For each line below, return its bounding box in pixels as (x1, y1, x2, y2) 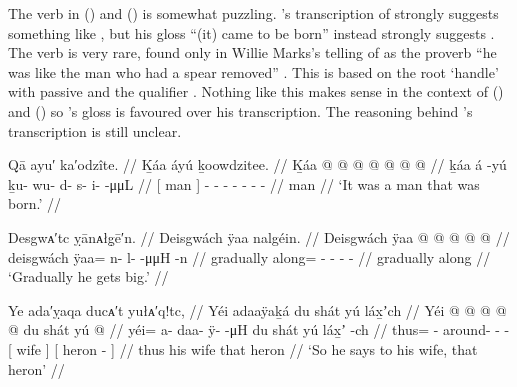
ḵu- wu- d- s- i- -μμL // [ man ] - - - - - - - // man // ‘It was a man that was (8, 173, 480, 194)
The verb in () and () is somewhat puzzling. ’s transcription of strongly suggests (8, 3, 499, 23)
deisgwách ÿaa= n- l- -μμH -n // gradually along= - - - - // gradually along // (8, 246, 491, 267)
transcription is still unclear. (8, 120, 182, 141)
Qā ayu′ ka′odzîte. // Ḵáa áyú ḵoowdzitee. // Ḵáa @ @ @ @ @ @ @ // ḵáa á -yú (8, 154, 507, 175)
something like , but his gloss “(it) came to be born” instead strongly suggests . (8, 22, 495, 43)
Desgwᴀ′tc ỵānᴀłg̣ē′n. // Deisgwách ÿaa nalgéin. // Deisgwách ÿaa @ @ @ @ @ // (8, 226, 510, 247)
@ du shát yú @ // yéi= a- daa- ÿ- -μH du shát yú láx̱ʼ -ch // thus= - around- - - (8, 319, 510, 340)
